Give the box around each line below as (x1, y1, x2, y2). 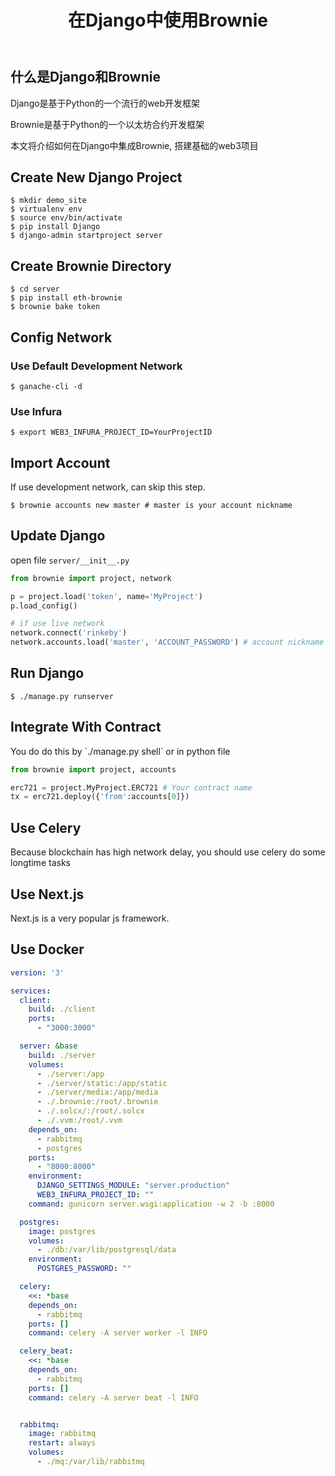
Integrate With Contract (10, 719, 162, 736)
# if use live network (10, 619, 105, 629)
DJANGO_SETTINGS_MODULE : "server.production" (36, 1181, 230, 1191)
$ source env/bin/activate (10, 213, 123, 223)
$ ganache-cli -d (10, 381, 83, 391)
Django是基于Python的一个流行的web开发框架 (10, 97, 201, 109)
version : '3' (10, 967, 65, 978)
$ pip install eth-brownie (10, 293, 123, 303)
